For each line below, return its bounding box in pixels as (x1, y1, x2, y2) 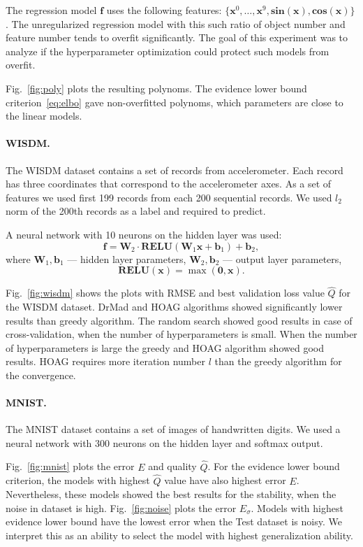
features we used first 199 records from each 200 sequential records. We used (6, 190, 332, 204)
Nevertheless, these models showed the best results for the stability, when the (6, 487, 336, 502)
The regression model (6, 3, 97, 17)
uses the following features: (106, 3, 222, 17)
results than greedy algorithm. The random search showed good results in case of (6, 313, 353, 327)
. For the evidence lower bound (207, 459, 340, 474)
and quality (148, 459, 197, 474)
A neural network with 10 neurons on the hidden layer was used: (6, 227, 282, 241)
